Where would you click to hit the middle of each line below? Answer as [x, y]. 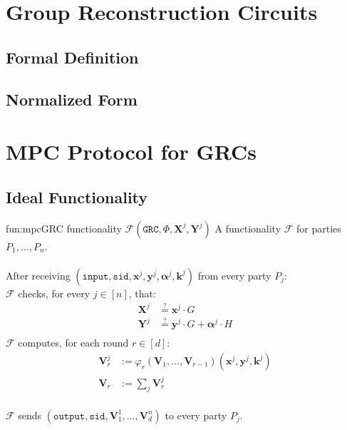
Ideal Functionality [77, 196]
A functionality [248, 228]
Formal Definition [72, 57]
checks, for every [54, 293]
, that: [142, 293]
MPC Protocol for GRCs [131, 152]
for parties [319, 228]
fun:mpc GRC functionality [64, 228]
